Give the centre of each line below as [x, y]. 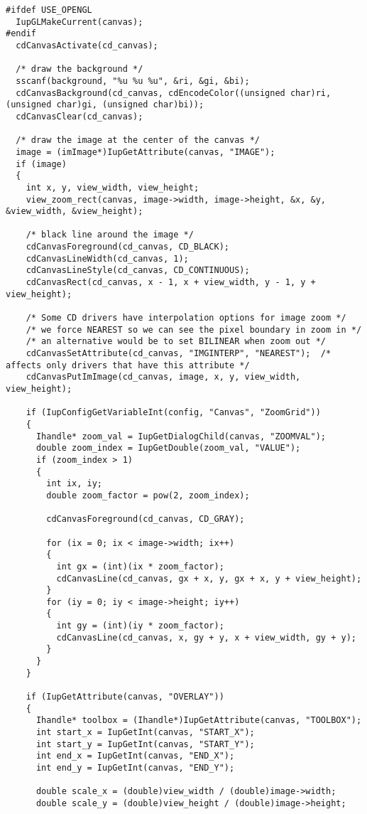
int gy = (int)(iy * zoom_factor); [140, 626]
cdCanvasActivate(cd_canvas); [87, 45]
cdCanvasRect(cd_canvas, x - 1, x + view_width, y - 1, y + [171, 283]
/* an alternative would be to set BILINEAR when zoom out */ [176, 342]
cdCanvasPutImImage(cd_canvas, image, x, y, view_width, [163, 377]
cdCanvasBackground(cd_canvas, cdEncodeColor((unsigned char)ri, [174, 93]
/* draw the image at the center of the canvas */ [138, 140]
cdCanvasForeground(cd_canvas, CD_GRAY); [146, 519]
